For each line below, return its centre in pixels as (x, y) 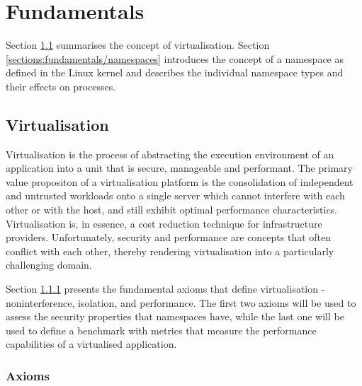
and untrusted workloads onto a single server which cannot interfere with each (175, 195)
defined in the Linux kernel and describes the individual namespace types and (175, 72)
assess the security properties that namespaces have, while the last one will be (175, 316)
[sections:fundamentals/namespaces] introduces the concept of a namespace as (175, 58)
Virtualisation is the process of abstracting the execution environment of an (170, 154)
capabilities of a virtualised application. (91, 344)
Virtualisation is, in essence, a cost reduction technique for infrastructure (164, 223)
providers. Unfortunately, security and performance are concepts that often (169, 237)
